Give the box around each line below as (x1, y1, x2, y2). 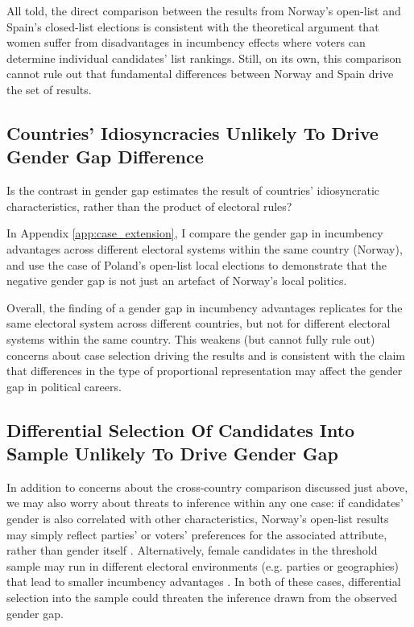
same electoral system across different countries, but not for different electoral (6, 315, 391, 332)
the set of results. (6, 80, 92, 97)
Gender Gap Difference (6, 144, 204, 169)
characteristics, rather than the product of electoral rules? (6, 197, 292, 214)
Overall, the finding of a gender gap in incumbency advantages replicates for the (6, 299, 403, 316)
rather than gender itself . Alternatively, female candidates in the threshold (6, 542, 378, 559)
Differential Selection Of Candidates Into (6, 417, 355, 442)
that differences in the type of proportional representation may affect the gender (6, 362, 403, 379)
